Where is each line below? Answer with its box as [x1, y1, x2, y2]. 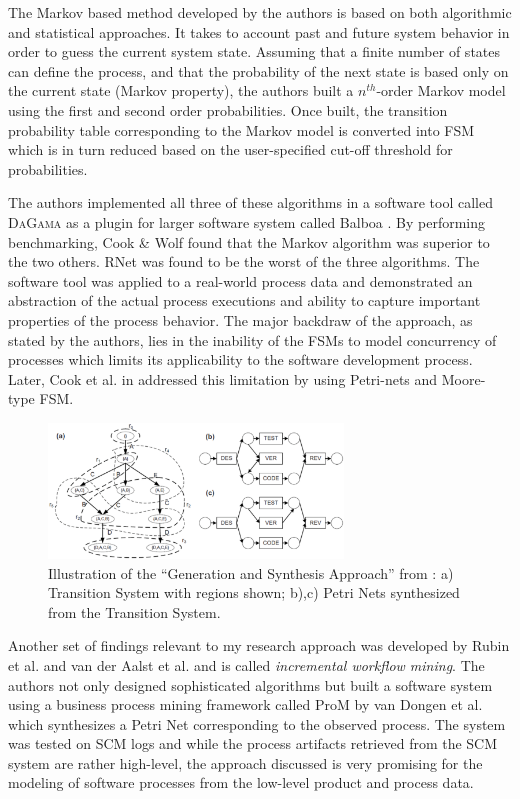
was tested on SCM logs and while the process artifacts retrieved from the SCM [8, 733, 498, 754]
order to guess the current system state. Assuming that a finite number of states [8, 41, 501, 62]
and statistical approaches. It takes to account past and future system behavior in [8, 21, 510, 42]
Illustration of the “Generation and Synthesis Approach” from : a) [48, 562, 454, 583]
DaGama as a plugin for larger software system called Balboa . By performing [8, 211, 486, 232]
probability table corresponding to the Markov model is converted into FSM [8, 119, 475, 140]
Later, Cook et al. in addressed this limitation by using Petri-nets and [8, 368, 438, 389]
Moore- [441, 368, 486, 389]
